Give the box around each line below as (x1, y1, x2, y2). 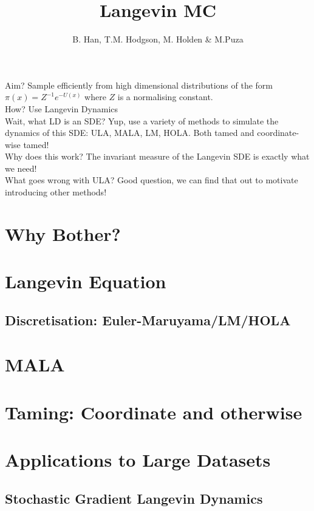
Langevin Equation (5, 269, 166, 294)
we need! (5, 161, 37, 174)
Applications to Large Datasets (5, 447, 271, 472)
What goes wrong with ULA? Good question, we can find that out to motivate (5, 174, 298, 186)
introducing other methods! (5, 186, 107, 198)
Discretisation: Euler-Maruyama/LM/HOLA (5, 310, 291, 329)
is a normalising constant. (117, 90, 213, 103)
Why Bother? (5, 221, 121, 246)
